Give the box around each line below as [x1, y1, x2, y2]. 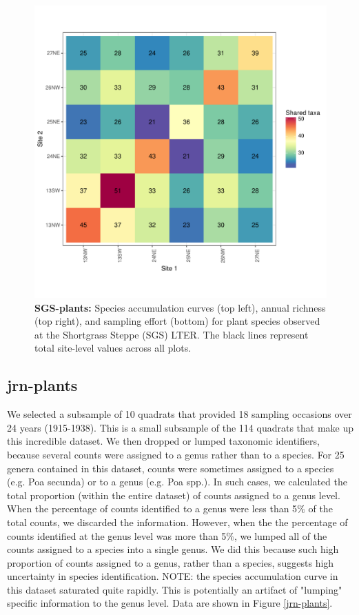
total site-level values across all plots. [34, 341, 192, 355]
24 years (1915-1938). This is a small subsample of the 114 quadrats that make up [7, 420, 354, 434]
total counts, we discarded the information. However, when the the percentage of [7, 514, 348, 529]
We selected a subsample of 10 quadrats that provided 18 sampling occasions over [7, 407, 352, 421]
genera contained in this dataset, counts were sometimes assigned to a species [7, 461, 334, 475]
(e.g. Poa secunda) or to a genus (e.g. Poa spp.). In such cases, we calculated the [7, 474, 347, 489]
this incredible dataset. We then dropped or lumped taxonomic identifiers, [7, 434, 320, 448]
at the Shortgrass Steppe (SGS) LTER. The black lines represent [34, 327, 309, 341]
